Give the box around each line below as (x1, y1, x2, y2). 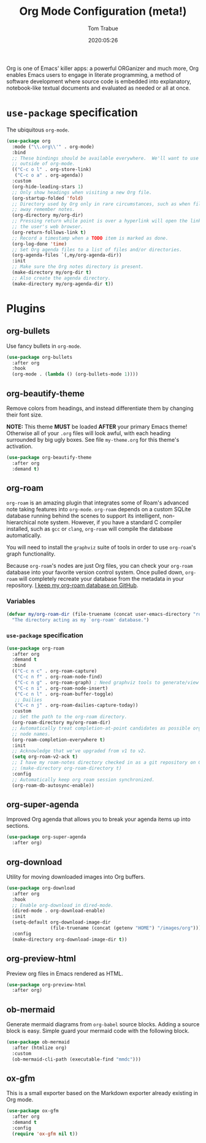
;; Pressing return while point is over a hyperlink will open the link (12, 218, 202, 224)
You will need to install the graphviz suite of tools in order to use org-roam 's (6, 544, 196, 551)
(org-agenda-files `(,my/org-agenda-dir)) (12, 252, 122, 259)
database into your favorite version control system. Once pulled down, (6, 568, 184, 576)
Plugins (6, 301, 46, 315)
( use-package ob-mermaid (6, 1039, 70, 1045)
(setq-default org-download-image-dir (12, 919, 112, 925)
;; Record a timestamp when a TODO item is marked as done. (12, 235, 169, 241)
